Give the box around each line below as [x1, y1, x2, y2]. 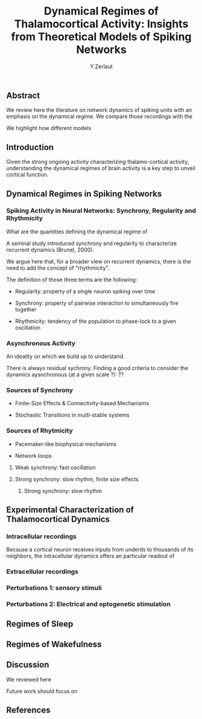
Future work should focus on [6, 688, 78, 695]
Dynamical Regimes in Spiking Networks [6, 189, 162, 199]
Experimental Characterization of [6, 505, 134, 515]
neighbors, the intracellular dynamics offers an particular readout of [6, 552, 175, 560]
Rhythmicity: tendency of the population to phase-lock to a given [14, 317, 177, 325]
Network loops [14, 452, 52, 459]
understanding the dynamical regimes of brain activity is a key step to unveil [6, 164, 196, 172]
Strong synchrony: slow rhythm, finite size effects [14, 475, 139, 483]
